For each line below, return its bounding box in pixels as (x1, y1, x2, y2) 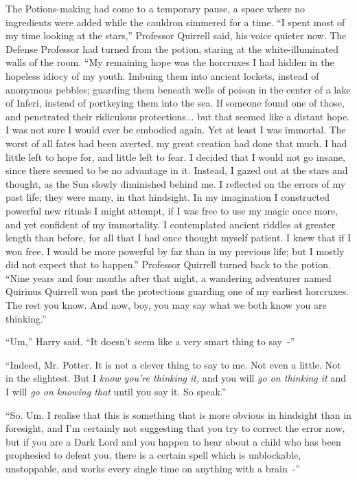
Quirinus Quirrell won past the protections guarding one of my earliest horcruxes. (5, 284, 349, 298)
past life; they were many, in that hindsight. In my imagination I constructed (5, 190, 330, 204)
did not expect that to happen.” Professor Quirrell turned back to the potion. (5, 257, 331, 272)
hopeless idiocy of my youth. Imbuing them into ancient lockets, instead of (5, 68, 319, 83)
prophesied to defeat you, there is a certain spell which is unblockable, (5, 448, 301, 462)
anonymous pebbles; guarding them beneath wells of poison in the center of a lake (5, 82, 351, 96)
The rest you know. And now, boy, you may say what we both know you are (5, 298, 327, 312)
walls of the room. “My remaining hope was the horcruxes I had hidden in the (5, 55, 334, 69)
